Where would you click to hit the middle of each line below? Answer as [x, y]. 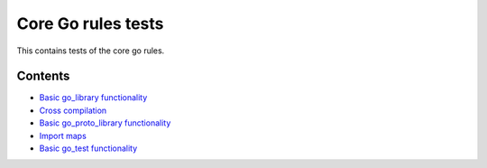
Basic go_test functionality [88, 148]
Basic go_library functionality [93, 98]
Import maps [63, 135]
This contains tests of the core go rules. [91, 51]
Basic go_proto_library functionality [105, 123]
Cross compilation [73, 110]
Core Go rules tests [90, 23]
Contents [43, 76]
